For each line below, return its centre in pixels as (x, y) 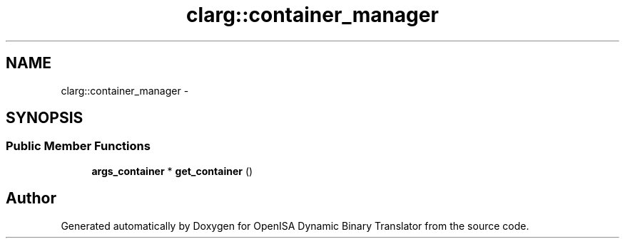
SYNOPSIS (45, 118)
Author (31, 198)
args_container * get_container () (172, 171)
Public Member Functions (78, 146)
